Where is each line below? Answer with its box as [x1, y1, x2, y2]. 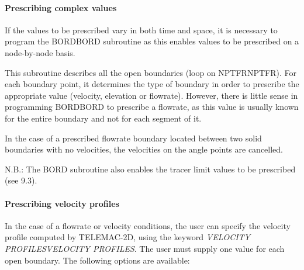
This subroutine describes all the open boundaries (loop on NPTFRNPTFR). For [5, 66, 296, 78]
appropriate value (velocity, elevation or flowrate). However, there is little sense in [5, 89, 298, 101]
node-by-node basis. [5, 46, 75, 58]
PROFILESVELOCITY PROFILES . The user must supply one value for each [5, 242, 285, 254]
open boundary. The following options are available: [5, 254, 190, 266]
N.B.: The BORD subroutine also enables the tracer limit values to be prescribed [5, 162, 296, 175]
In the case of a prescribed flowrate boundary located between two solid [5, 131, 262, 144]
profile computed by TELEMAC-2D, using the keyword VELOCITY [5, 231, 250, 243]
